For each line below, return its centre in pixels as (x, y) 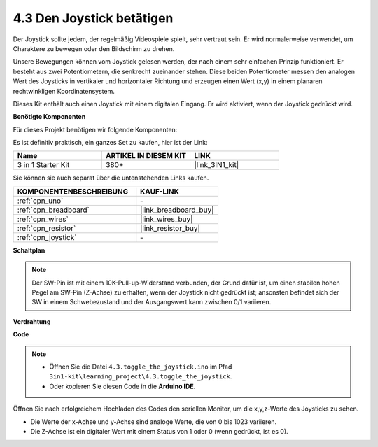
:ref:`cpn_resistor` (47, 228)
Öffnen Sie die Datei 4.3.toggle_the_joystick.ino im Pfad (141, 367)
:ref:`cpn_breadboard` (54, 210)
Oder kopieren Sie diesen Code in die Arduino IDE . (122, 386)
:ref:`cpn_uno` (40, 201)
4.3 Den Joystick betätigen (93, 18)
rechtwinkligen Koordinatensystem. (64, 91)
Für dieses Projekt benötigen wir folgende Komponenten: (95, 129)
